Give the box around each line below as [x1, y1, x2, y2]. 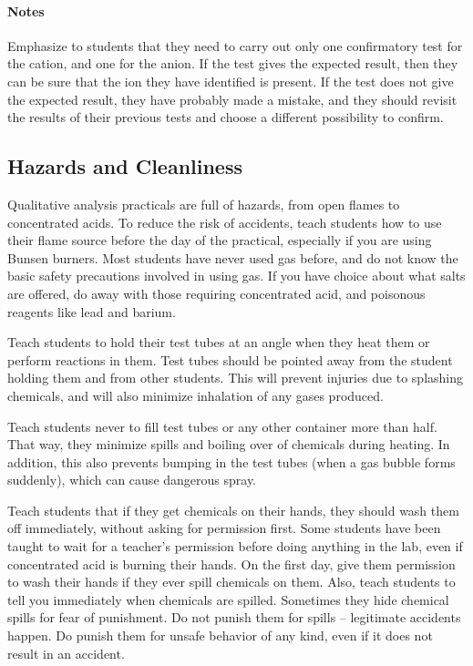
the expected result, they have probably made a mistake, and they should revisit [7, 89, 458, 108]
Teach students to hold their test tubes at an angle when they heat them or [7, 333, 430, 352]
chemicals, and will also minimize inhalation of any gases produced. [7, 385, 384, 405]
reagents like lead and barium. [7, 302, 176, 321]
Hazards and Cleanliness [7, 152, 243, 180]
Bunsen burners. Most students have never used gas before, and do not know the [7, 248, 458, 267]
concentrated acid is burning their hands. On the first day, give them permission [7, 554, 456, 573]
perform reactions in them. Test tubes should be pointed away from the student [7, 350, 453, 369]
